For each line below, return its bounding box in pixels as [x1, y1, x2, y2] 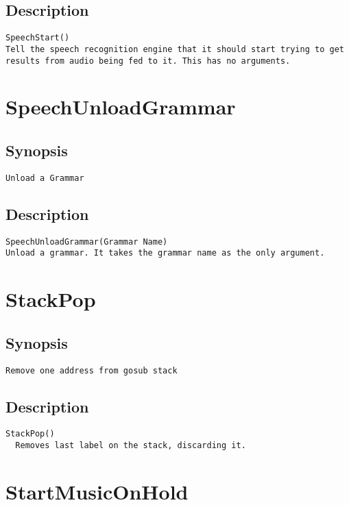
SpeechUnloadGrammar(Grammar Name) [5, 236, 168, 247]
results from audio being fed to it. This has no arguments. [5, 56, 291, 66]
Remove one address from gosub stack [5, 365, 178, 375]
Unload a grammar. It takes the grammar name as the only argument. [5, 248, 325, 258]
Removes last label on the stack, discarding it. [15, 441, 246, 451]
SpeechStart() [5, 33, 70, 43]
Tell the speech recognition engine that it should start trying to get [5, 44, 344, 54]
